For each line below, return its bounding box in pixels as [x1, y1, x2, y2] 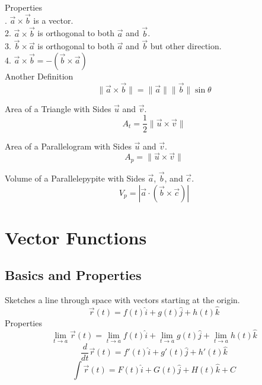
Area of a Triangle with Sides [5, 102, 111, 114]
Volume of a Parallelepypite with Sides [5, 171, 145, 184]
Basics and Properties [5, 266, 142, 284]
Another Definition [5, 70, 74, 82]
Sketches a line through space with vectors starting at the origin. [5, 294, 240, 306]
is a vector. [33, 14, 74, 26]
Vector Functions [5, 225, 147, 249]
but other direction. [150, 40, 222, 52]
